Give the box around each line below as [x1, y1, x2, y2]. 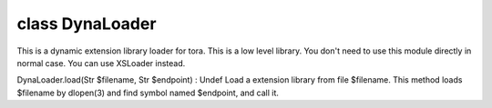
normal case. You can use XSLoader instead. [16, 57, 186, 68]
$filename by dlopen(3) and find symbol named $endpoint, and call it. [16, 87, 280, 98]
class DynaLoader [16, 14, 157, 34]
